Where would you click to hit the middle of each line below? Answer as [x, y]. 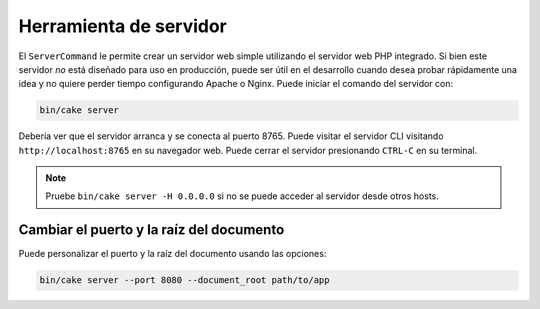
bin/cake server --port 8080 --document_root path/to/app [184, 280]
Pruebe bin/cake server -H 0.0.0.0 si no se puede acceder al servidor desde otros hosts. [242, 196]
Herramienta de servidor [122, 26]
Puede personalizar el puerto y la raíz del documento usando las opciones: [172, 254]
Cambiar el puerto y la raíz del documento [151, 230]
